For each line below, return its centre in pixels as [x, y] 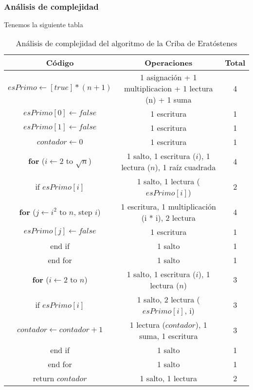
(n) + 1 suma [169, 99]
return [44, 378]
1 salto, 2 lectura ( [168, 299]
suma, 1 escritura [169, 336]
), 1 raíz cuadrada [185, 167]
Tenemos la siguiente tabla [44, 25]
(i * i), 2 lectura [168, 217]
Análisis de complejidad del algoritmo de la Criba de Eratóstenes [126, 43]
